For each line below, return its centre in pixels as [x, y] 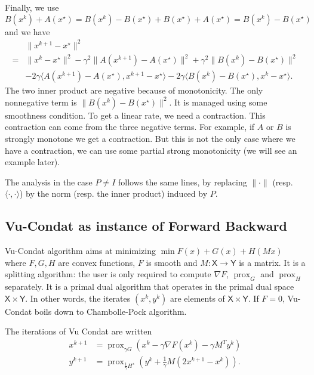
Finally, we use [32, 7]
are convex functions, [97, 262]
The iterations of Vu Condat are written [78, 331]
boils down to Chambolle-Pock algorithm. [110, 311]
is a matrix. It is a [272, 262]
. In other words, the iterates [78, 298]
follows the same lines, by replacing [182, 182]
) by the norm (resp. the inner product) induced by [113, 193]
